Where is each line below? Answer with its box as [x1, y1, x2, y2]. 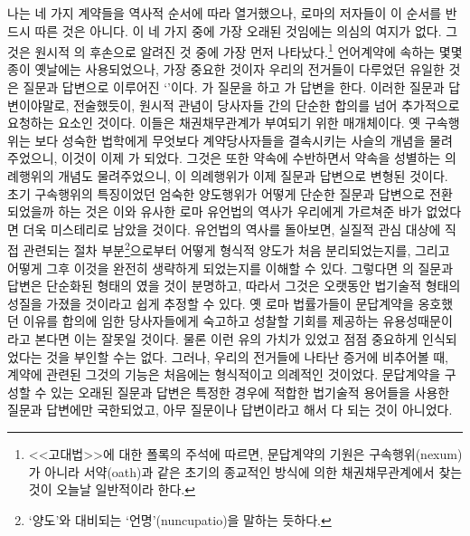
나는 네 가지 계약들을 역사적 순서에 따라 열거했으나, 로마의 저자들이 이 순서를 [7, 4, 442, 22]
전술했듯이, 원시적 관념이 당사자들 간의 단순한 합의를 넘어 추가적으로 [72, 95, 460, 114]
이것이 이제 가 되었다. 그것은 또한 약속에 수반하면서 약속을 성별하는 [61, 148, 441, 167]
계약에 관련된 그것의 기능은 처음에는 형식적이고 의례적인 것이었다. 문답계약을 [7, 365, 441, 384]
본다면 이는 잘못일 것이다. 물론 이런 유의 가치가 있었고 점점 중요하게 [34, 330, 418, 348]
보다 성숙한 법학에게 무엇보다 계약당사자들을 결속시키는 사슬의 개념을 [34, 130, 426, 149]
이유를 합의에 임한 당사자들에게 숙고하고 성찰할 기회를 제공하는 [23, 311, 379, 330]
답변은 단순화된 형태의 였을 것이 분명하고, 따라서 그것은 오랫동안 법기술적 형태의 [7, 276, 461, 295]
